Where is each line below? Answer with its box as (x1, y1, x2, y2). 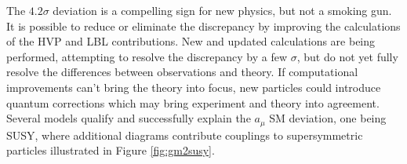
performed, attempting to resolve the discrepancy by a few (6, 48, 288, 64)
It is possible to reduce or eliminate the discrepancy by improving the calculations (6, 17, 401, 34)
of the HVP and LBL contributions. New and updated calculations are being (6, 33, 376, 49)
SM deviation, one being (269, 110, 387, 126)
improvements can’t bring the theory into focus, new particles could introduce (6, 78, 381, 95)
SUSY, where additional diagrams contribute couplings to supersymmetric (6, 126, 363, 143)
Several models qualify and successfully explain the (6, 110, 251, 126)
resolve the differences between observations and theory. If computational (6, 64, 358, 80)
